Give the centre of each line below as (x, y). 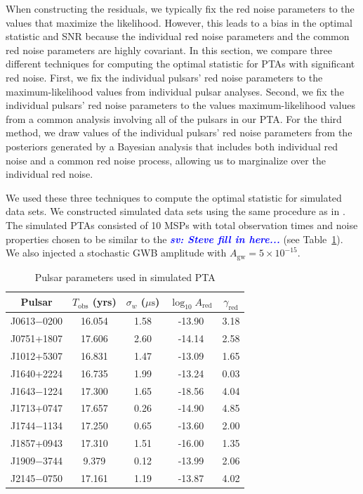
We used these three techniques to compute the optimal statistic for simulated (174, 197)
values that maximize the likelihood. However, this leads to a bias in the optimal (179, 22)
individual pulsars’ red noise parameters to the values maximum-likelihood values (181, 105)
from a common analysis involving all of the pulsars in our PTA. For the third (174, 118)
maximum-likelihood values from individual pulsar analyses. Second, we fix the (175, 91)
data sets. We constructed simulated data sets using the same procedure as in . (176, 211)
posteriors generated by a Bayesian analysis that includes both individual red (172, 146)
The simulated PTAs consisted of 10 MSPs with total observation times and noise (182, 225)
